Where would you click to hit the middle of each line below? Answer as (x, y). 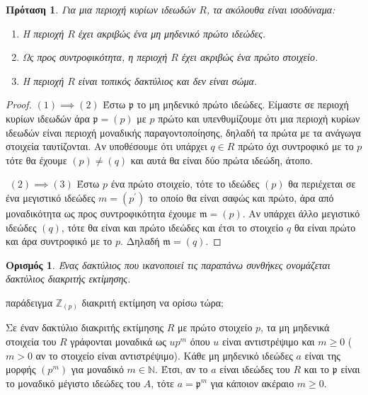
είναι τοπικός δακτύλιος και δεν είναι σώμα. (168, 80)
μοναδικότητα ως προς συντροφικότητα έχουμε (101, 213)
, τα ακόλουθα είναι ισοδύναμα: (271, 9)
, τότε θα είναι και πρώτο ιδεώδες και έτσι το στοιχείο (172, 227)
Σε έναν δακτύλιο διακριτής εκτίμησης (85, 327)
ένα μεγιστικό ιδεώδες (51, 197)
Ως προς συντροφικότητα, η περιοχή (95, 57)
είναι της (322, 355)
